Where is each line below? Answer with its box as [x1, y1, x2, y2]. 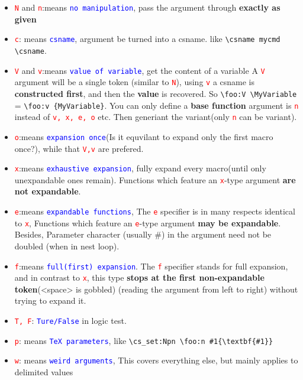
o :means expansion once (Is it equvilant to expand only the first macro [14, 130, 273, 142]
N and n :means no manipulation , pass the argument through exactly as [14, 1, 281, 13]
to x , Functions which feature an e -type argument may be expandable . [14, 216, 281, 229]
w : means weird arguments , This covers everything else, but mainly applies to [14, 354, 298, 366]
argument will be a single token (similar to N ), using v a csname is [14, 76, 255, 88]
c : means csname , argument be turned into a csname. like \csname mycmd [14, 33, 281, 45]
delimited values [14, 366, 73, 378]
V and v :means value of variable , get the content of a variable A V [14, 64, 265, 76]
